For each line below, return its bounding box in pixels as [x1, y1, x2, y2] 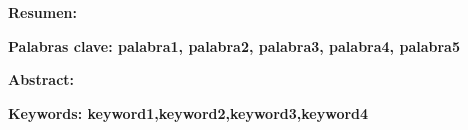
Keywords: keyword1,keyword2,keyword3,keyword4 [8, 102, 369, 123]
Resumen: [8, 2, 77, 22]
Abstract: [8, 69, 75, 90]
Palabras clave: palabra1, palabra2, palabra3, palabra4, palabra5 [8, 35, 460, 56]
